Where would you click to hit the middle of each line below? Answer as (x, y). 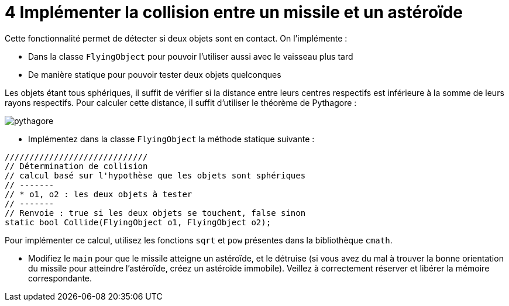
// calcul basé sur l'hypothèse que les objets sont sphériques (155, 175)
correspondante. (60, 278)
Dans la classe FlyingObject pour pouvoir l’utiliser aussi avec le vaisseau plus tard (191, 56)
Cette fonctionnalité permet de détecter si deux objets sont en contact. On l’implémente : (176, 38)
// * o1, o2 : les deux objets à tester (99, 194)
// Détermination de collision (76, 166)
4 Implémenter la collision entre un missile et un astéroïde (234, 12)
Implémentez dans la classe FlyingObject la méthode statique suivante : (171, 139)
